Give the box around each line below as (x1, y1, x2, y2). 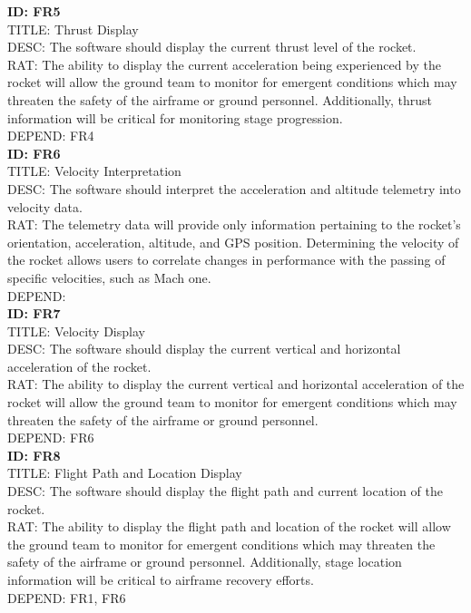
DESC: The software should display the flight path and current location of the (7, 482, 443, 501)
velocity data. (7, 197, 83, 216)
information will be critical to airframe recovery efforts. (7, 570, 314, 589)
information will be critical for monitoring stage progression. (7, 108, 343, 127)
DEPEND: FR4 (7, 126, 94, 145)
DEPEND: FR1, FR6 (7, 588, 126, 607)
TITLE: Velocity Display (7, 321, 145, 340)
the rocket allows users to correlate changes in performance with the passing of (7, 250, 446, 269)
